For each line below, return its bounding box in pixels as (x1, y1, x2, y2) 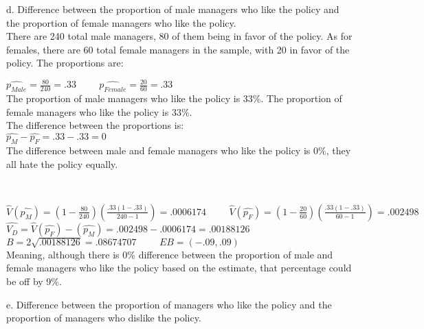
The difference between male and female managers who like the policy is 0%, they (6, 143, 351, 158)
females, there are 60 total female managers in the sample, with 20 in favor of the (6, 42, 350, 56)
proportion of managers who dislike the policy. (6, 310, 201, 325)
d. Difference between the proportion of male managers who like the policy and (6, 2, 339, 16)
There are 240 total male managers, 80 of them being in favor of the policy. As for (6, 29, 353, 43)
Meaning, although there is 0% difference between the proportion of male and (6, 247, 333, 261)
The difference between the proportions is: (6, 118, 184, 132)
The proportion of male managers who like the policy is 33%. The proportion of (6, 91, 342, 106)
